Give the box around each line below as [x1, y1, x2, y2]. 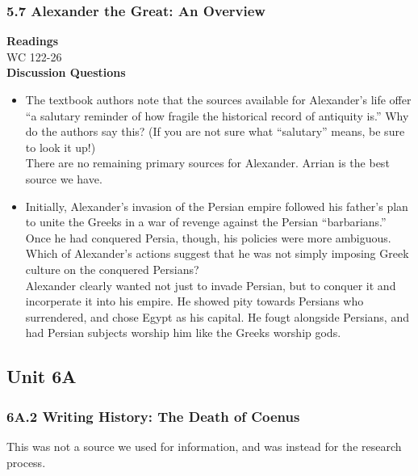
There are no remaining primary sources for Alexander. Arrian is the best [25, 154, 390, 171]
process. [6, 453, 46, 470]
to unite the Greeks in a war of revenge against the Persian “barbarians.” [25, 213, 387, 230]
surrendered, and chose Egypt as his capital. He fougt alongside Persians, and [25, 308, 409, 325]
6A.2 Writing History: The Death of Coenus [6, 406, 300, 426]
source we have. [25, 170, 102, 187]
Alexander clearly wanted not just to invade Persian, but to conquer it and [25, 276, 396, 293]
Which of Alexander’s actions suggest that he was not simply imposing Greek [25, 245, 409, 262]
